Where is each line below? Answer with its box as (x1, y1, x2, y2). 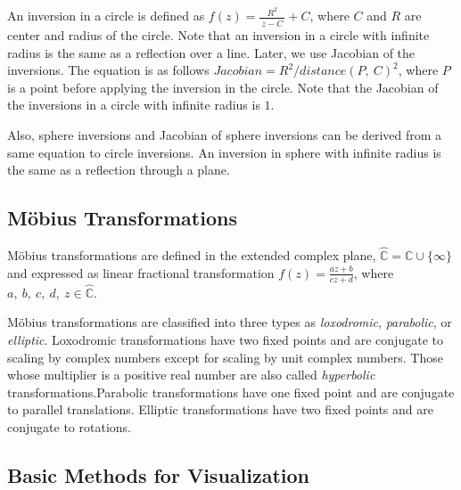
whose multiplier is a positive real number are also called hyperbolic (7, 365, 375, 384)
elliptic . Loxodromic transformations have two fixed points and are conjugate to (7, 330, 443, 348)
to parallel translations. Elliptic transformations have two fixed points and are (7, 400, 433, 419)
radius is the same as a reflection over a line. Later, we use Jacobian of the (7, 43, 416, 61)
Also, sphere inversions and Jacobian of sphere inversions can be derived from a (7, 125, 442, 143)
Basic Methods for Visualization (7, 461, 310, 488)
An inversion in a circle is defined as (7, 6, 205, 25)
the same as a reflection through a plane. (7, 160, 230, 179)
